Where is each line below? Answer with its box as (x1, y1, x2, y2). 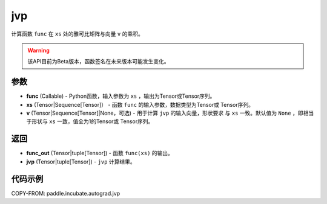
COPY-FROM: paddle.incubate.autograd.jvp (11, 190, 121, 197)
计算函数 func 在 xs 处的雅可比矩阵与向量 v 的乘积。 (11, 30, 144, 37)
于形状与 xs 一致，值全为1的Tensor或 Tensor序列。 (26, 118, 154, 125)
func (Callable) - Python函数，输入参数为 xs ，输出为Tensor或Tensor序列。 (26, 92, 216, 100)
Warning (27, 46, 50, 54)
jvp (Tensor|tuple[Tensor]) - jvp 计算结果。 (26, 158, 136, 165)
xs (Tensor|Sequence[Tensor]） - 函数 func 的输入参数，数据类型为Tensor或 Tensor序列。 (26, 101, 254, 108)
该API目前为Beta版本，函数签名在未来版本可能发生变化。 (27, 58, 170, 65)
